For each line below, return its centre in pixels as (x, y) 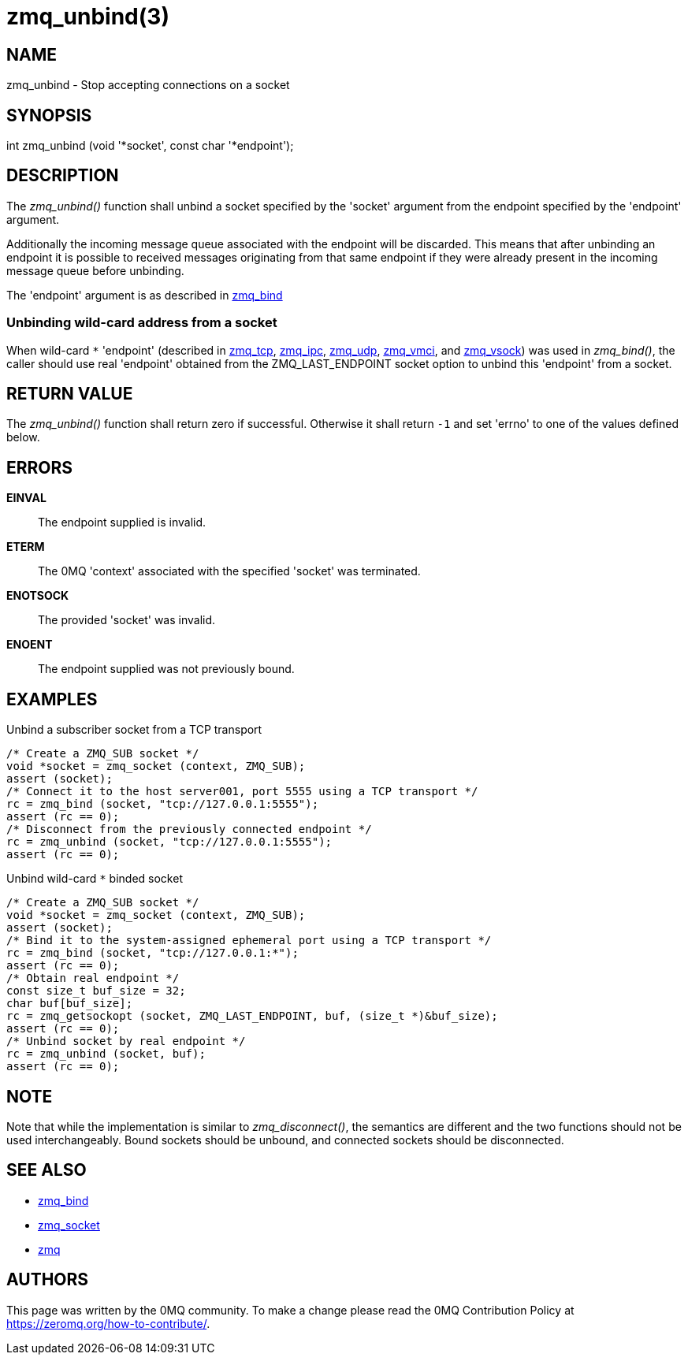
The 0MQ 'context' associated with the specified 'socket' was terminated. (229, 571)
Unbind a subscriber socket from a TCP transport (134, 730)
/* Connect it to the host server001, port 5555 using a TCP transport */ (242, 792)
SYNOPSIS (49, 115)
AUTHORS (48, 1280)
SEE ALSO (46, 1170)
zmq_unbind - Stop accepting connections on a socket (148, 85)
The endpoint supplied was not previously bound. (166, 669)
